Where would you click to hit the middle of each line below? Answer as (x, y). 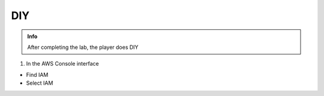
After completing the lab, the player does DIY (83, 47)
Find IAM (37, 75)
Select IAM (40, 83)
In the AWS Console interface (62, 64)
